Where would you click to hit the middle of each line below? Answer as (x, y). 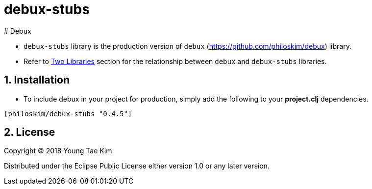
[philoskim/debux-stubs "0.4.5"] (68, 114)
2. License (30, 132)
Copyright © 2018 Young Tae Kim (58, 151)
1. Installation (37, 80)
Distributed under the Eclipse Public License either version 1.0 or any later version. (137, 166)
